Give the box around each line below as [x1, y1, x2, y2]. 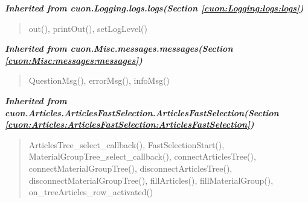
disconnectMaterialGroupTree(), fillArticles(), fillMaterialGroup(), [28, 173, 274, 186]
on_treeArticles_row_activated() [28, 186, 153, 198]
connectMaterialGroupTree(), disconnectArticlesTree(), [28, 161, 233, 174]
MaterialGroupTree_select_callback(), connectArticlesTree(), [28, 150, 256, 163]
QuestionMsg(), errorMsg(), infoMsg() [28, 74, 170, 87]
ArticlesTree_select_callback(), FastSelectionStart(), [28, 138, 225, 151]
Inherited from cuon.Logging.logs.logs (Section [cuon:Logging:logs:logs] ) [5, 2, 304, 14]
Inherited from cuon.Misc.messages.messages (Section [5, 42, 233, 55]
